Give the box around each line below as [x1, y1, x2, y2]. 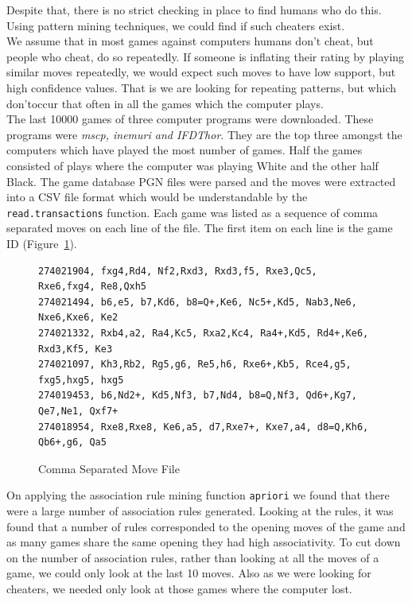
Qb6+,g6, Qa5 [38, 437, 107, 449]
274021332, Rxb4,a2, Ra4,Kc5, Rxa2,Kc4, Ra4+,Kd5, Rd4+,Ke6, [38, 327, 369, 339]
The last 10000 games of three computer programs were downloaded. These [6, 111, 374, 127]
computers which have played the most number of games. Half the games [6, 142, 363, 158]
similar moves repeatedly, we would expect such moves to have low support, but [6, 64, 396, 80]
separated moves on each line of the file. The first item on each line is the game [6, 219, 393, 236]
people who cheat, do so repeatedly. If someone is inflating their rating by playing [6, 48, 405, 64]
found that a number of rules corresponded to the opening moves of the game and [6, 518, 406, 534]
